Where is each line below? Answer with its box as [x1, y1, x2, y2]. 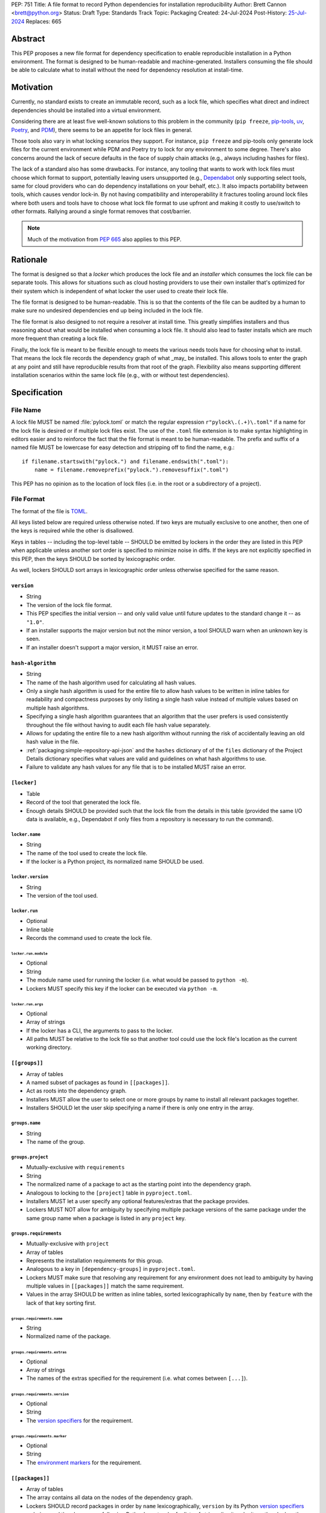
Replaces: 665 [25, 18, 62, 25]
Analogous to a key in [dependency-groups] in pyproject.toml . [26, 1265, 196, 1273]
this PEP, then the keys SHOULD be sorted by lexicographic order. [11, 555, 176, 562]
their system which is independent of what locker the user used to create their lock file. [11, 287, 229, 295]
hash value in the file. [26, 738, 80, 746]
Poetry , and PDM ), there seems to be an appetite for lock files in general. [11, 126, 193, 133]
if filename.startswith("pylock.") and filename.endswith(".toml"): [22, 458, 229, 465]
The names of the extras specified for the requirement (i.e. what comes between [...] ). [26, 1374, 248, 1382]
